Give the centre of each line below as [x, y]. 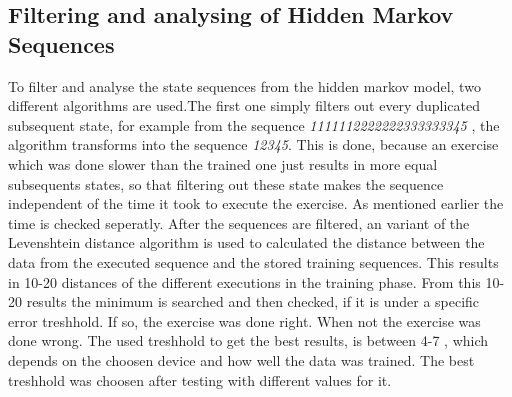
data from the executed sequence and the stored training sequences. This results [253, 261]
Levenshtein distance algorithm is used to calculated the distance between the [246, 242]
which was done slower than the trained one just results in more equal [223, 163]
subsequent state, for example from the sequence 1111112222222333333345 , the [254, 124]
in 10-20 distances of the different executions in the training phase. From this [244, 281]
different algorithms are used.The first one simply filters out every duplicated [244, 105]
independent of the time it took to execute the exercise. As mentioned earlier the [256, 203]
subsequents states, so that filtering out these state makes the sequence [226, 183]
